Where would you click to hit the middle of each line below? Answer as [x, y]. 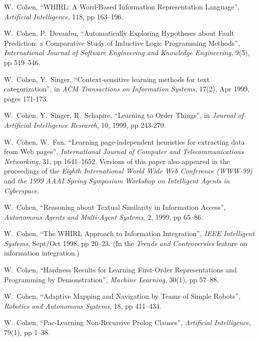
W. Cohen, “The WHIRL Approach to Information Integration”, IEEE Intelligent [129, 233]
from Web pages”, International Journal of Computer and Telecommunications [124, 151]
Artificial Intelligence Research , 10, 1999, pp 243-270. [85, 125]
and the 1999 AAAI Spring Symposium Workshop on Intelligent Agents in [117, 180]
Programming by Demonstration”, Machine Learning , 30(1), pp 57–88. [112, 279]
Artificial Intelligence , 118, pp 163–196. [64, 16]
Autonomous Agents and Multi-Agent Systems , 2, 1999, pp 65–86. [104, 216]
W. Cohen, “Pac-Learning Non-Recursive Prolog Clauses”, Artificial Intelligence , [128, 322]
